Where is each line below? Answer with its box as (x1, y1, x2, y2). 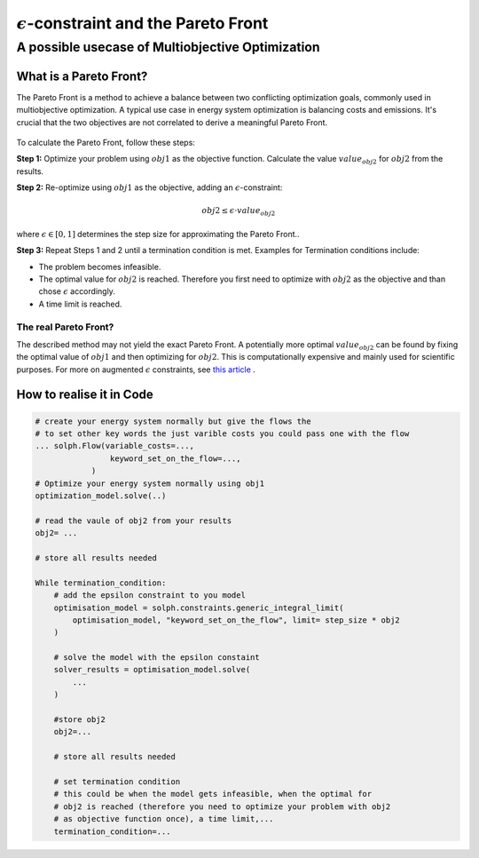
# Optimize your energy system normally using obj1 (35, 478, 265, 489)
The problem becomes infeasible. (38, 261, 161, 272)
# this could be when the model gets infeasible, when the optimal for (53, 789, 373, 799)
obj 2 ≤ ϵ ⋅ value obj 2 (200, 205, 276, 218)
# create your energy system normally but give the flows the (35, 416, 311, 426)
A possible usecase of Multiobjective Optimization (16, 39, 320, 55)
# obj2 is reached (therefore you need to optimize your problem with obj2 (53, 801, 391, 812)
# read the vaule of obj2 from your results (35, 515, 232, 526)
